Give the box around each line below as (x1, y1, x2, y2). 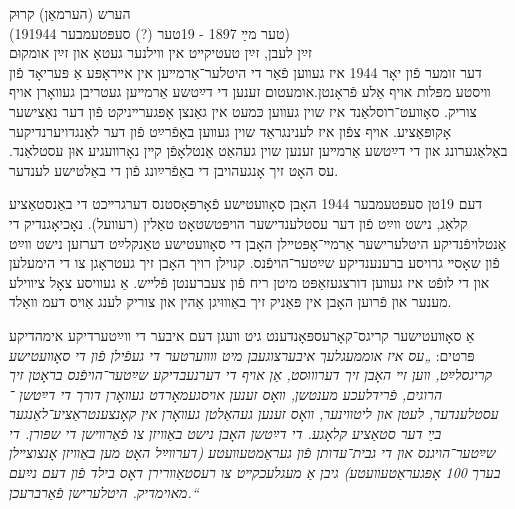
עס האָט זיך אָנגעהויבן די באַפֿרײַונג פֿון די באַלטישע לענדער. (9, 159, 339, 180)
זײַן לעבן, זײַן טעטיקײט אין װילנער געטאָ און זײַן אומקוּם (9, 42, 312, 63)
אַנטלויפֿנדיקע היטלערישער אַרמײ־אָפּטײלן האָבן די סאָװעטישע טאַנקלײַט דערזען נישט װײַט (9, 232, 507, 253)
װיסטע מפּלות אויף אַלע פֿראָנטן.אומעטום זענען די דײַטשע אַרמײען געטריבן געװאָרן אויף (9, 81, 491, 102)
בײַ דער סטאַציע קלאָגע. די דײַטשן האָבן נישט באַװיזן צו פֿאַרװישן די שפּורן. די (9, 422, 442, 443)
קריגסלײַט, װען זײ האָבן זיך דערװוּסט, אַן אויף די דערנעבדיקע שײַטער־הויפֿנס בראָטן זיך (9, 364, 493, 385)
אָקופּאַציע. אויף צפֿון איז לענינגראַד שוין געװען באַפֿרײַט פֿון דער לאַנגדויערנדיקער (9, 120, 452, 141)
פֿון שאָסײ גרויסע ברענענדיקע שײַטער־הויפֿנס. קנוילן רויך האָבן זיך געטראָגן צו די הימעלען (9, 252, 500, 273)
